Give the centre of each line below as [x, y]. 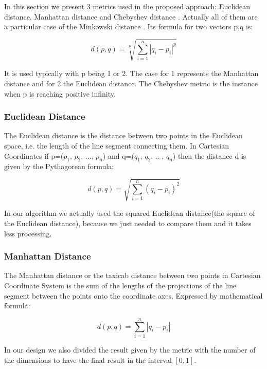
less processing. [28, 233]
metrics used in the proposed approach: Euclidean [171, 6]
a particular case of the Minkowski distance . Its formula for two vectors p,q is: [129, 26]
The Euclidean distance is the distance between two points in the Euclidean [123, 135]
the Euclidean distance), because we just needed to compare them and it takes [128, 223]
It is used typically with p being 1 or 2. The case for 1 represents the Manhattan [131, 73]
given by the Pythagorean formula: [59, 166]
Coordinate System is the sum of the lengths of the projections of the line [120, 285]
